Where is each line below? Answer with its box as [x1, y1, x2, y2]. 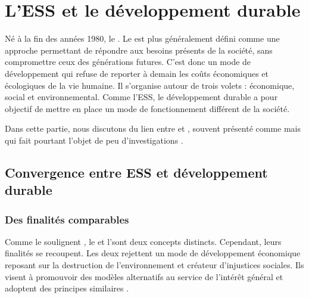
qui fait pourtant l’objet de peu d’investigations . [5, 134, 183, 146]
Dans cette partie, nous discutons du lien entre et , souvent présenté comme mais [5, 122, 301, 135]
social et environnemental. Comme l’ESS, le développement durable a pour [5, 91, 278, 103]
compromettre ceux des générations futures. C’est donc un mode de [5, 55, 251, 68]
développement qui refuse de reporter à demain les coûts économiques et [5, 67, 269, 79]
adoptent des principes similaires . [5, 282, 129, 294]
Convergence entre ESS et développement [5, 163, 268, 181]
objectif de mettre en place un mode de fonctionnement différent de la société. [5, 102, 290, 114]
